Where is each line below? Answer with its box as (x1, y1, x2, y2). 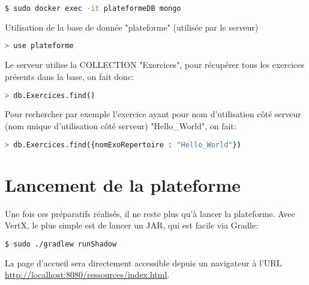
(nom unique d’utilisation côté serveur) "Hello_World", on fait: (5, 120, 236, 132)
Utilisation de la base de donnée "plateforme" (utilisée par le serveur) (5, 20, 259, 33)
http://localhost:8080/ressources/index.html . (5, 268, 170, 281)
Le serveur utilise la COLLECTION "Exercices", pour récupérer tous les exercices (5, 58, 305, 71)
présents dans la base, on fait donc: (5, 70, 134, 82)
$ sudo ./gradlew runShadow (5, 239, 117, 248)
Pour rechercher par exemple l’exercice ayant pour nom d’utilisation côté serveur (5, 108, 301, 120)
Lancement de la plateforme (5, 172, 241, 197)
